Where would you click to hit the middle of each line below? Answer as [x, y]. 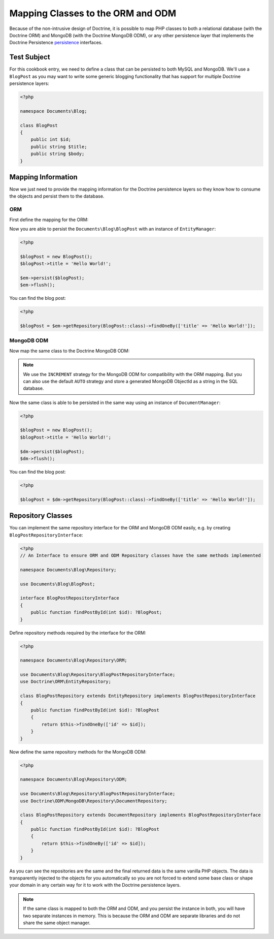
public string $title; [59, 147]
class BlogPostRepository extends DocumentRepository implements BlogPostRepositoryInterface [141, 815]
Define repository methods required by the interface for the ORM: [78, 633]
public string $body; [58, 154]
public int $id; [51, 139]
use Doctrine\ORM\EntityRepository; [66, 682]
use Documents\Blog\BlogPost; [58, 584]
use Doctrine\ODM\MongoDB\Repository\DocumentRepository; [94, 801]
